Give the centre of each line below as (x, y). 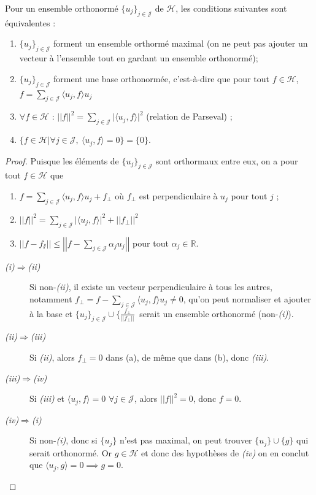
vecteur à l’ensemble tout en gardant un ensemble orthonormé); (139, 58)
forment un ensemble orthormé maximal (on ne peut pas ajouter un (181, 43)
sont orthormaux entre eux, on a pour (227, 160)
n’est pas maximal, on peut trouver (186, 440)
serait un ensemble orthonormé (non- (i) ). (217, 313)
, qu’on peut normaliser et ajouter (247, 298)
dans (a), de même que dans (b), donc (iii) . (187, 357)
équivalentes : (30, 22)
